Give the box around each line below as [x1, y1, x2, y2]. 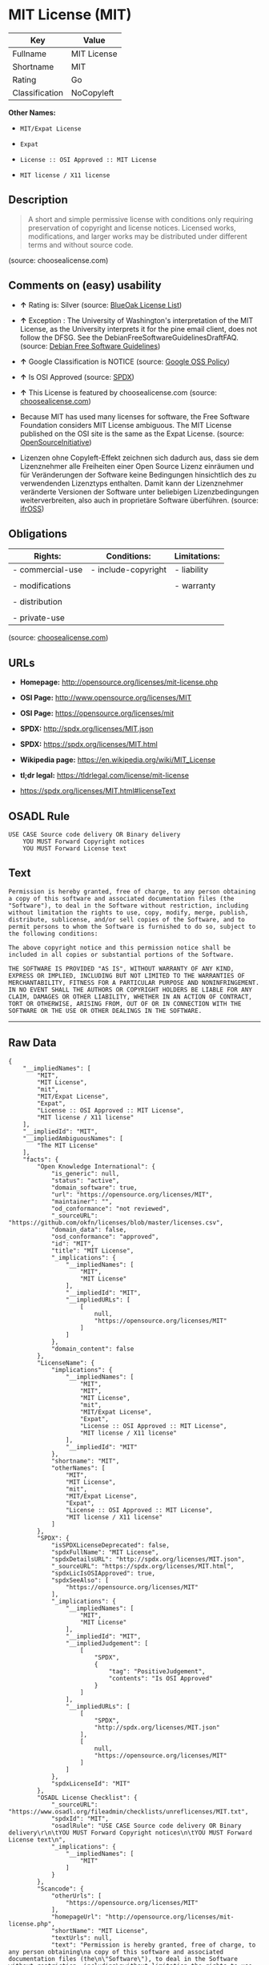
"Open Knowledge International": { [37, 1162, 156, 1171]
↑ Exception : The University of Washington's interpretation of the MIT [19, 315, 254, 325]
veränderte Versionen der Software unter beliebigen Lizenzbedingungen [19, 486, 259, 496]
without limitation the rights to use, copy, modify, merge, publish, [8, 908, 249, 917]
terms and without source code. [27, 240, 134, 249]
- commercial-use [12, 564, 83, 575]
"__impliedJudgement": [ [65, 1639, 149, 1648]
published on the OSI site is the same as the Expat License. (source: [19, 429, 244, 438]
